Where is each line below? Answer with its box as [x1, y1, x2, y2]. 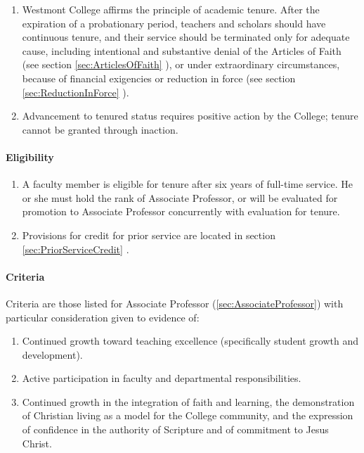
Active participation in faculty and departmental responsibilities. [22, 371, 301, 385]
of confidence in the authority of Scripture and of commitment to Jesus [22, 422, 329, 437]
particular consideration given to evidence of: [6, 310, 200, 324]
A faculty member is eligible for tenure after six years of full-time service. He [22, 177, 353, 191]
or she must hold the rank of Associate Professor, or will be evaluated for [22, 190, 338, 205]
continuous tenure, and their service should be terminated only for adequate [22, 30, 350, 44]
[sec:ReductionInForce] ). [22, 84, 129, 99]
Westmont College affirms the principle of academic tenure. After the [22, 2, 320, 16]
